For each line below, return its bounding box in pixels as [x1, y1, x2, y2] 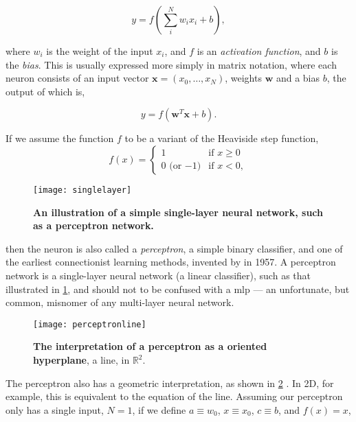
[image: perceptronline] [33, 319, 146, 329]
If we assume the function [5, 131, 114, 145]
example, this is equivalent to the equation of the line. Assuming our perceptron [5, 389, 343, 403]
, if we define [132, 402, 186, 417]
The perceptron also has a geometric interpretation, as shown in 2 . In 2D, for [5, 375, 334, 390]
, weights [225, 71, 262, 85]
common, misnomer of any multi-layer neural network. [5, 295, 234, 309]
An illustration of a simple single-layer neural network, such [33, 204, 324, 219]
